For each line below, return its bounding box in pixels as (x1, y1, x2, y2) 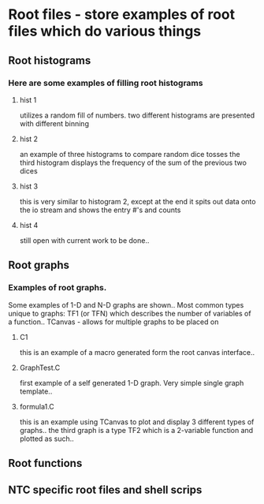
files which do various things (8, 22, 202, 40)
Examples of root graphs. (8, 282, 107, 293)
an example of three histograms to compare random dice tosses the (19, 149, 240, 159)
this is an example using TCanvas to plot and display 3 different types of (19, 416, 255, 427)
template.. (19, 386, 53, 396)
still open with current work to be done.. (19, 235, 150, 245)
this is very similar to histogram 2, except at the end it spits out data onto (19, 196, 256, 206)
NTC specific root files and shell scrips (8, 483, 203, 497)
